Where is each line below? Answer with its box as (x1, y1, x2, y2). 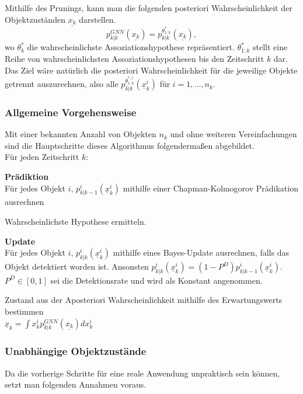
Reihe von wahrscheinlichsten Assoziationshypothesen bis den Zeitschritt (5, 53, 264, 65)
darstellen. (79, 13, 116, 25)
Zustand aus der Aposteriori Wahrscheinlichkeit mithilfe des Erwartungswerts (5, 294, 283, 306)
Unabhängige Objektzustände (5, 344, 147, 358)
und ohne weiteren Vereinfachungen (170, 128, 297, 140)
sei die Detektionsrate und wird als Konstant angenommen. (50, 274, 263, 286)
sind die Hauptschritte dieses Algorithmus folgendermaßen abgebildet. (5, 139, 255, 151)
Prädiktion (5, 170, 49, 183)
